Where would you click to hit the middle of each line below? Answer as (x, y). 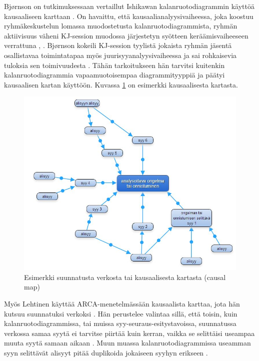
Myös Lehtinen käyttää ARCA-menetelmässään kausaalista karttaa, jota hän (122, 304)
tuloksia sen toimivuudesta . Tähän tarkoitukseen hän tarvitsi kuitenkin (114, 65)
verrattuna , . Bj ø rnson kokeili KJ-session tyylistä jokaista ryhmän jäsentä (118, 45)
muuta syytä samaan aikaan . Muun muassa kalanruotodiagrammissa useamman (127, 343)
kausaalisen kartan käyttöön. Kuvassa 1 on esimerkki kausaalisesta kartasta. (121, 84)
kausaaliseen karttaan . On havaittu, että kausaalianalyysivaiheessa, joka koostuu (129, 16)
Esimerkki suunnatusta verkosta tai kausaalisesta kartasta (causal (125, 277)
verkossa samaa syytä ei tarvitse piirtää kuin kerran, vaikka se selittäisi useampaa (129, 333)
